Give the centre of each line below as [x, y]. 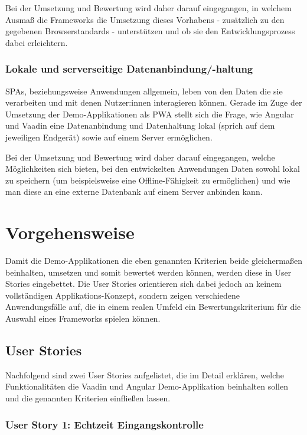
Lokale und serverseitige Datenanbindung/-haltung [129, 69]
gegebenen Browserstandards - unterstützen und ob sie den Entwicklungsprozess [150, 31]
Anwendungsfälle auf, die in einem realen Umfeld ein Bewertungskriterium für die [153, 307]
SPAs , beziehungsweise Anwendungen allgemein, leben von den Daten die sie [144, 91]
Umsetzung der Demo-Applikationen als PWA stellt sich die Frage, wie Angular [150, 114]
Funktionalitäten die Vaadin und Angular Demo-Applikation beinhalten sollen [147, 386]
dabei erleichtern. [37, 42]
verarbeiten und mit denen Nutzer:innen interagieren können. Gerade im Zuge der [154, 102]
